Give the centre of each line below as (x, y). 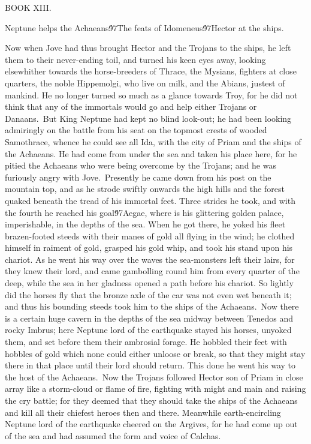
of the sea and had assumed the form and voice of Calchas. (113, 435)
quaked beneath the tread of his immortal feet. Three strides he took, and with (150, 200)
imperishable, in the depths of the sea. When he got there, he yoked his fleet (145, 224)
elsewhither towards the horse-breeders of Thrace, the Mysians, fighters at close (151, 71)
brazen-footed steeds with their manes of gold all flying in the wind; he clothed (150, 235)
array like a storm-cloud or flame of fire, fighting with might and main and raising (155, 388)
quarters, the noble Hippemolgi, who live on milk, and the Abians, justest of (145, 82)
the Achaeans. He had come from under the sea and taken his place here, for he (151, 153)
